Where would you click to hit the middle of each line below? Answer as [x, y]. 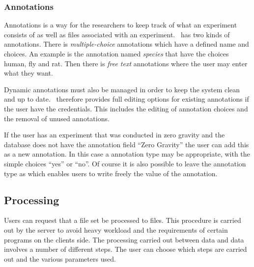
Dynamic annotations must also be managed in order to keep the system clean [122, 89]
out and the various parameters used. [60, 258]
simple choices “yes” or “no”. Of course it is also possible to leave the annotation [125, 163]
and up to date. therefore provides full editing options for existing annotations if [127, 99]
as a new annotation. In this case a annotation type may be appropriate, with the [127, 154]
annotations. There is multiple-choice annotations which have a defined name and [127, 44]
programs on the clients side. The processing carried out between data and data [124, 239]
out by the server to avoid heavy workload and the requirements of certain [116, 229]
